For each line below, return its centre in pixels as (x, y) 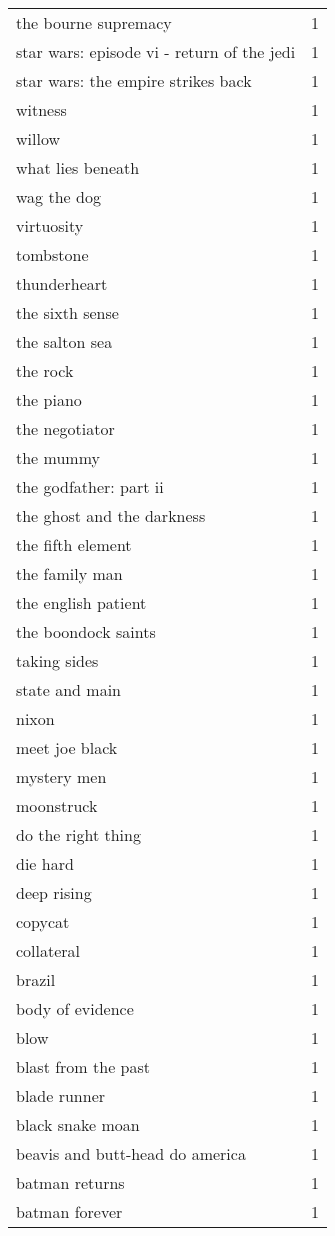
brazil (36, 979)
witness (41, 109)
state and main (68, 689)
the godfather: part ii (90, 486)
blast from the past (83, 1066)
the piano (49, 399)
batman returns (70, 1182)
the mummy (58, 457)
